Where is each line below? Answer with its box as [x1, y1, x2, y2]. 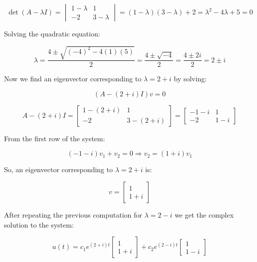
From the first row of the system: [4, 133, 105, 143]
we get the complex [174, 209, 234, 220]
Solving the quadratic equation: [4, 28, 100, 38]
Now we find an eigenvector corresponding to [4, 73, 142, 84]
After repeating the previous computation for [4, 209, 142, 220]
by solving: [174, 73, 207, 84]
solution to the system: [4, 219, 74, 230]
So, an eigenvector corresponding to [4, 164, 113, 175]
